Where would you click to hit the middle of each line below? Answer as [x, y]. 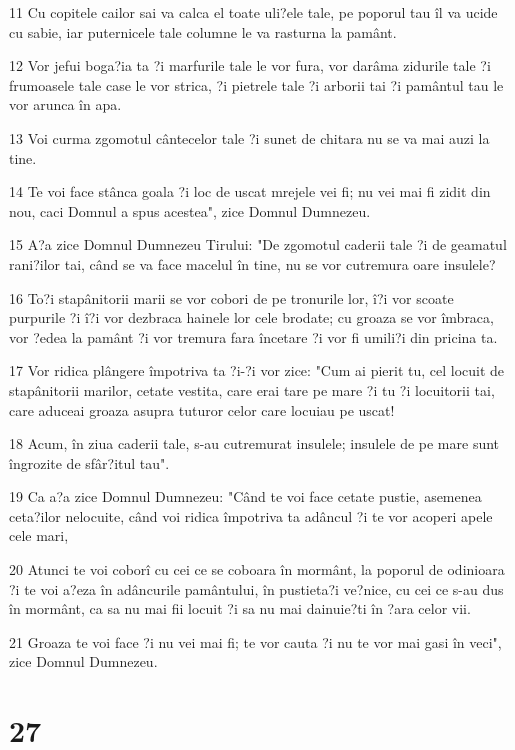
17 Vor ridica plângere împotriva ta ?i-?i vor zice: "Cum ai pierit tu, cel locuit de [257, 370]
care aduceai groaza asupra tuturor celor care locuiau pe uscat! [202, 409]
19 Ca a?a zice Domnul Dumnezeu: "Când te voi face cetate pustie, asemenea [245, 496]
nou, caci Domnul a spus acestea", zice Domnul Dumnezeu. [190, 210]
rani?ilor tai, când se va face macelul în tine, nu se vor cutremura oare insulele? [252, 263]
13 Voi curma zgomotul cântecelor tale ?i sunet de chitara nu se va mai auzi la [249, 137]
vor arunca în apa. [65, 104]
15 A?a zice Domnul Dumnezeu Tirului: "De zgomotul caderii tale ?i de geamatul [258, 244]
